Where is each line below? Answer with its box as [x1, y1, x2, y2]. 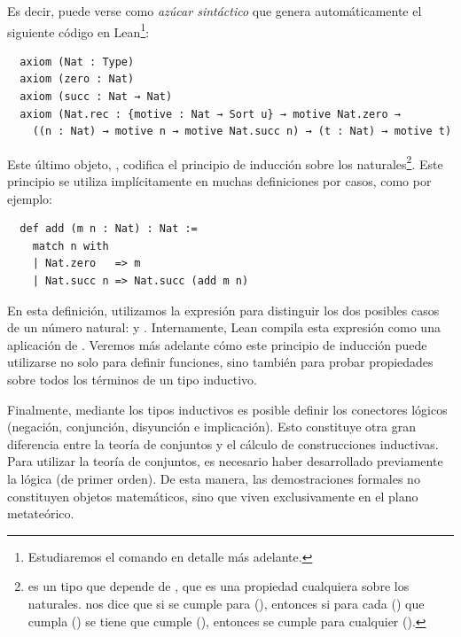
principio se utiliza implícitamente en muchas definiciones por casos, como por [7, 172, 432, 190]
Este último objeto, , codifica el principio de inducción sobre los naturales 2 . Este [7, 151, 443, 173]
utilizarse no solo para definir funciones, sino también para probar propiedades [7, 353, 434, 371]
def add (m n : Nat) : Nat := [20, 222, 198, 236]
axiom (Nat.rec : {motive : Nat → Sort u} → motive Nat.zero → [20, 107, 401, 120]
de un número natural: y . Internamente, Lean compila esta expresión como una [7, 318, 441, 337]
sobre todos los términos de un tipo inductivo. [7, 370, 257, 388]
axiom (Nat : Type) [20, 55, 135, 68]
